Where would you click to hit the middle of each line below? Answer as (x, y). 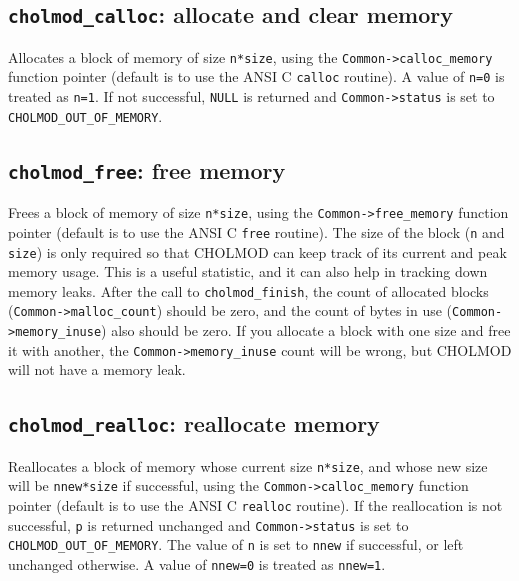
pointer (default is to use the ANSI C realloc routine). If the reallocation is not (255, 505)
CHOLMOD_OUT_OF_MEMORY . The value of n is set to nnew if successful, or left (236, 544)
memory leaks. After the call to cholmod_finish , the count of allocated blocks (248, 290)
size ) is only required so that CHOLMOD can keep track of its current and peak (257, 251)
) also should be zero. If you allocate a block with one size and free (306, 330)
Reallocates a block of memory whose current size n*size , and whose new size (248, 465)
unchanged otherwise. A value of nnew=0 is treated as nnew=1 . (197, 564)
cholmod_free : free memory (147, 169)
